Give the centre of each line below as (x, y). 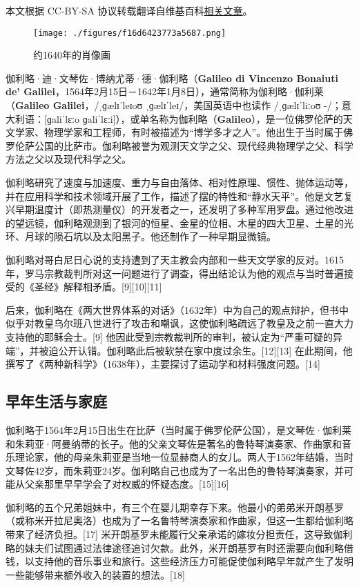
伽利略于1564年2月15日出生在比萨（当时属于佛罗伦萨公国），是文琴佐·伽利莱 (178, 429)
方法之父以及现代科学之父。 (68, 159)
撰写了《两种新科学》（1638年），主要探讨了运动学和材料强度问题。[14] (163, 364)
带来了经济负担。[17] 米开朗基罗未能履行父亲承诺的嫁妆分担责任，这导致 (169, 534)
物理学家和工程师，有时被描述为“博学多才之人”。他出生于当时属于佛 (198, 132)
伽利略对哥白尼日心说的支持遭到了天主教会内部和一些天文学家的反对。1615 (175, 259)
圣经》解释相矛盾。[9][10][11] (98, 287)
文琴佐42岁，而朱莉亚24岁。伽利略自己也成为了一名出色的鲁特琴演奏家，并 (175, 470)
